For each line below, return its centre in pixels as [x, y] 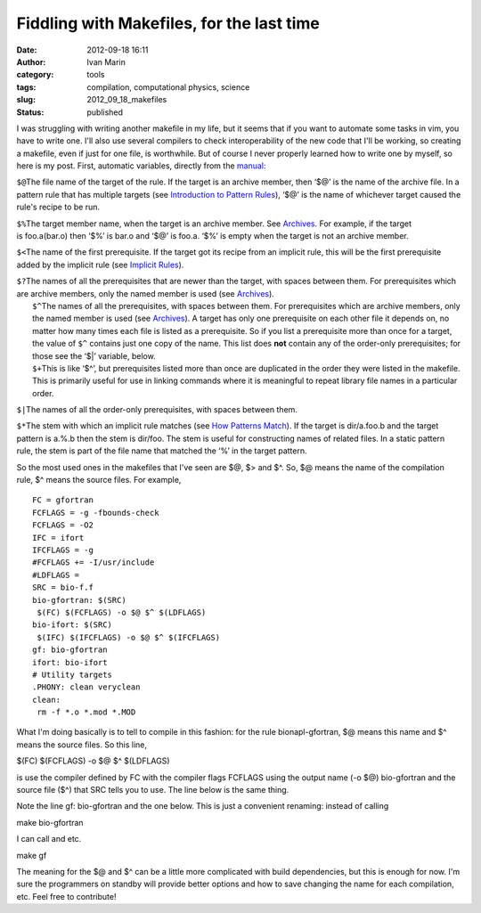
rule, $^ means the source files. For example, [99, 480]
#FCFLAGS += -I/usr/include [94, 562]
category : [35, 75]
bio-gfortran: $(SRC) [79, 600]
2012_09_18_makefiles [127, 100]
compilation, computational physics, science [168, 87]
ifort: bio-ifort [70, 662]
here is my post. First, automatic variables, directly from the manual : [141, 166]
